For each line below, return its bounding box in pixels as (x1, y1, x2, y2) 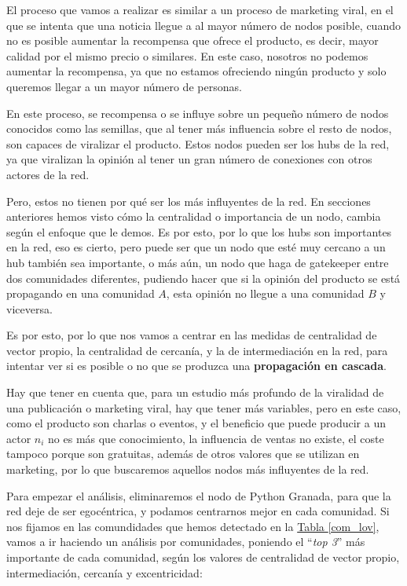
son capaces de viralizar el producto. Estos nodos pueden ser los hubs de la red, (6, 135, 390, 152)
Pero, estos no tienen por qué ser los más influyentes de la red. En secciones (6, 192, 371, 209)
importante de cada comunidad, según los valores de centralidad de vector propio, (6, 549, 400, 565)
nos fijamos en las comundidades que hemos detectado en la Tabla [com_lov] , (6, 518, 379, 534)
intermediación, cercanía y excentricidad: (6, 564, 203, 581)
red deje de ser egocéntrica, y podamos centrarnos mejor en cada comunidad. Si (6, 503, 390, 519)
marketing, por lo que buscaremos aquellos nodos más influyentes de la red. (6, 461, 369, 478)
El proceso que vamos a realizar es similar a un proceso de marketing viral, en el (6, 2, 394, 17)
